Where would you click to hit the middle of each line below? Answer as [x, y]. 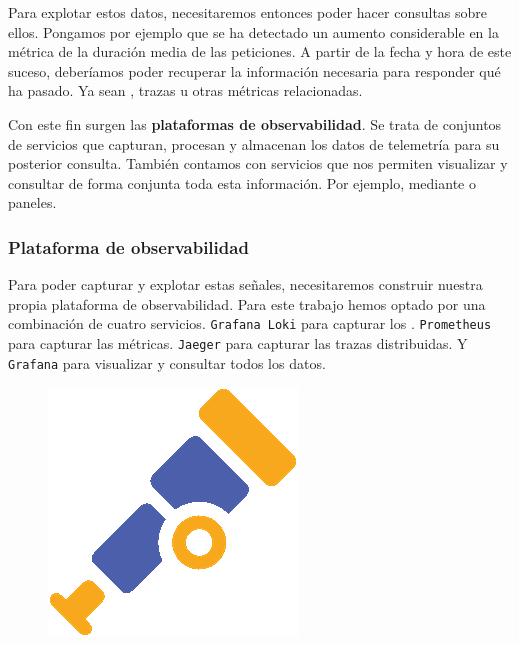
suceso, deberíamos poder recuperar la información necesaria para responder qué [254, 70]
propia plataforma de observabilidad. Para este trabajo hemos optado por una [247, 303]
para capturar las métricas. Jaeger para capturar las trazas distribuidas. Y [238, 343]
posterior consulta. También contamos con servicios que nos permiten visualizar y [258, 163]
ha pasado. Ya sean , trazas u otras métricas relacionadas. [185, 90]
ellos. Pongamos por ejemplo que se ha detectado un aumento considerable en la [253, 31]
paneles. [32, 202]
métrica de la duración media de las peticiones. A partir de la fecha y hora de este [260, 51]
